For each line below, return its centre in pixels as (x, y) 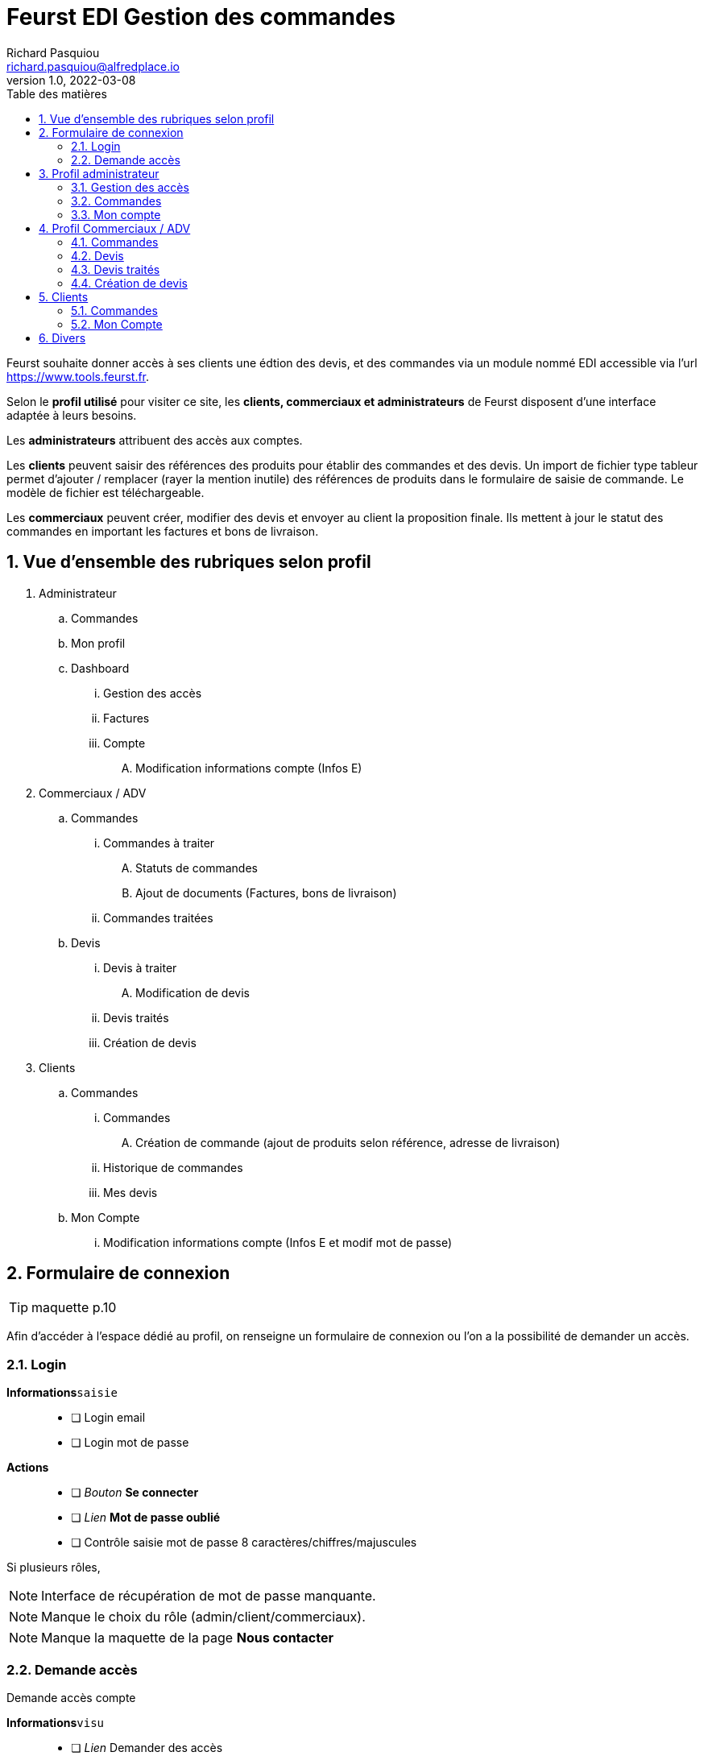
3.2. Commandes (116, 201)
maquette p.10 (74, 1308)
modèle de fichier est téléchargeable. (106, 492)
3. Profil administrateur (99, 173)
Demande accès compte (71, 1697)
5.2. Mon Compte (117, 324)
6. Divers (62, 338)
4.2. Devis (97, 255)
